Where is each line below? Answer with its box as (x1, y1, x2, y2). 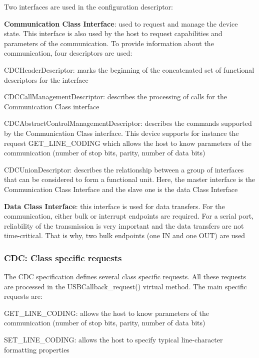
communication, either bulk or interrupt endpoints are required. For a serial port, (4, 211, 253, 221)
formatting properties (4, 344, 69, 354)
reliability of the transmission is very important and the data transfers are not (4, 220, 244, 231)
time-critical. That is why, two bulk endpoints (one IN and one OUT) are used (4, 230, 245, 241)
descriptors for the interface (4, 74, 88, 85)
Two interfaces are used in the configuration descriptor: (4, 2, 173, 12)
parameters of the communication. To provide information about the (4, 38, 214, 48)
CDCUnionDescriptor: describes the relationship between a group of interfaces (4, 164, 244, 174)
